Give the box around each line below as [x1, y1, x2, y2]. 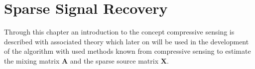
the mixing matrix [4, 55, 60, 66]
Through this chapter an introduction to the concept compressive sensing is [4, 27, 235, 37]
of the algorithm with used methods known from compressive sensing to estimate [4, 46, 251, 56]
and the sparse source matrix [70, 55, 159, 66]
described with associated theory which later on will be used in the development [4, 36, 249, 46]
